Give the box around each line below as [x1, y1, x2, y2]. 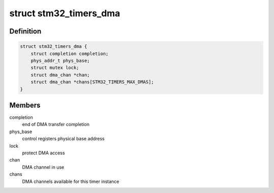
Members [9, 101, 41, 109]
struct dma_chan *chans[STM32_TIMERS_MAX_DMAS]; [30, 79, 154, 85]
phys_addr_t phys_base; [30, 57, 90, 63]
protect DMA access [22, 150, 65, 156]
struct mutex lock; [30, 65, 80, 71]
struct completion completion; [30, 51, 109, 56]
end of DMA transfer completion [22, 121, 90, 127]
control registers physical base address [22, 136, 105, 142]
